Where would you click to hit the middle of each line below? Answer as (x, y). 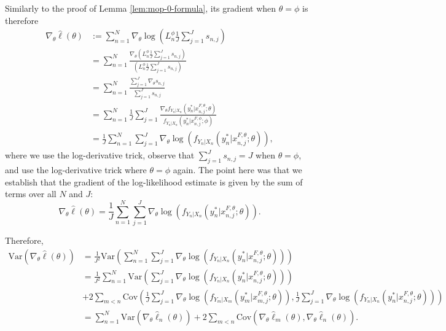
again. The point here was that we (237, 170)
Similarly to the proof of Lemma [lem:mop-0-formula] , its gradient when (141, 8)
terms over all (31, 194)
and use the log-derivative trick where (76, 170)
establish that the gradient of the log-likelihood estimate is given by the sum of (154, 181)
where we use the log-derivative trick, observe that (100, 155)
